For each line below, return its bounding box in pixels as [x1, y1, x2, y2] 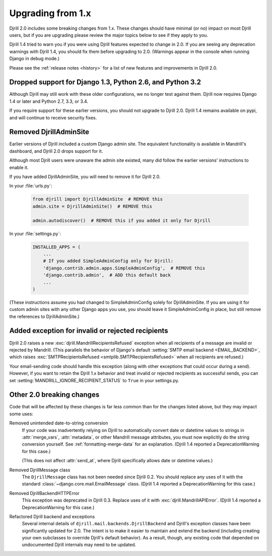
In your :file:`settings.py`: [9, 230, 61, 236]
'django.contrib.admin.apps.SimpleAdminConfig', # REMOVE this [43, 265, 206, 271]
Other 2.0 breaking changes [9, 391, 100, 399]
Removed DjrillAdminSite [9, 128, 90, 136]
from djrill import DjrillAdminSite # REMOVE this [32, 197, 163, 202]
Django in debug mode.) [9, 55, 60, 61]
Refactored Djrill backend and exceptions [9, 513, 95, 519]
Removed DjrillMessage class [9, 467, 71, 473]
